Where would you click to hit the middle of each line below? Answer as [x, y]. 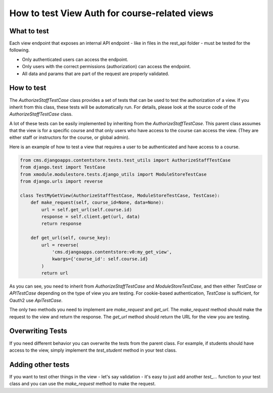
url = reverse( [60, 245]
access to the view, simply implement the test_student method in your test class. [93, 350]
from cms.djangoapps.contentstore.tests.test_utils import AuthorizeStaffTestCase [125, 160]
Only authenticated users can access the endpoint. [75, 59]
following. [19, 50]
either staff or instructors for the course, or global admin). [70, 137]
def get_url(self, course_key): [71, 238]
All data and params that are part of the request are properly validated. [96, 74]
